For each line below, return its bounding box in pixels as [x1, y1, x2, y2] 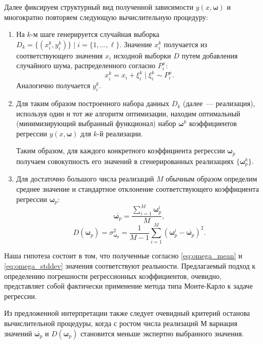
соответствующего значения [16, 50, 103, 60]
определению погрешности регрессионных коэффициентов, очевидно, [4, 270, 222, 281]
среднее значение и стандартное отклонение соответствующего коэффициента [16, 183, 259, 194]
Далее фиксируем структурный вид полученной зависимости [4, 2, 194, 12]
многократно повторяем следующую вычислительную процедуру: [4, 11, 208, 22]
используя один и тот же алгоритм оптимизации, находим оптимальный [16, 108, 240, 118]
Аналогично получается [16, 80, 90, 91]
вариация [209, 318, 238, 328]
